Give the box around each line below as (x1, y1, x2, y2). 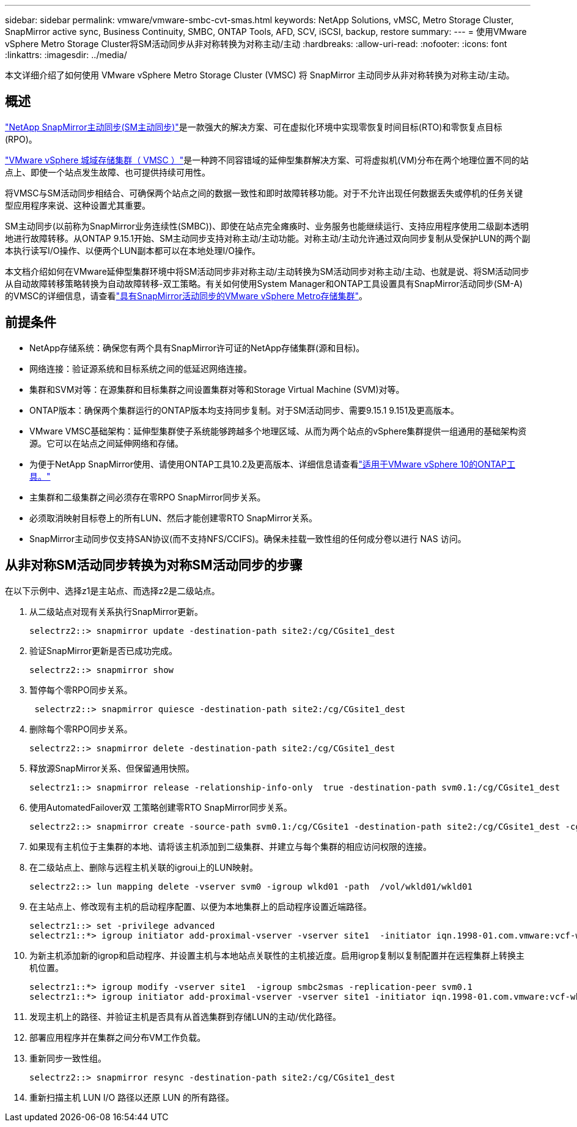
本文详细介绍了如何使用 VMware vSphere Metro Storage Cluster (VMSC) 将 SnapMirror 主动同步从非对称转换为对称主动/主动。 (5, 70, 515, 80)
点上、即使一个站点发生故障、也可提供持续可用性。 (5, 166, 210, 177)
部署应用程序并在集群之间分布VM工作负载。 (29, 1032, 206, 1043)
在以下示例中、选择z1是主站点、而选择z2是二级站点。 (5, 585, 220, 596)
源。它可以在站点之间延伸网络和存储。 (29, 437, 183, 448)
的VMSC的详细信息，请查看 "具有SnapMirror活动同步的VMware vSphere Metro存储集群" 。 (5, 290, 368, 301)
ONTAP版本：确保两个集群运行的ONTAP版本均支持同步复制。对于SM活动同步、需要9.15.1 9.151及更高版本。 (29, 404, 460, 415)
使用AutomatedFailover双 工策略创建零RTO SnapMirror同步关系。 (29, 802, 292, 813)
